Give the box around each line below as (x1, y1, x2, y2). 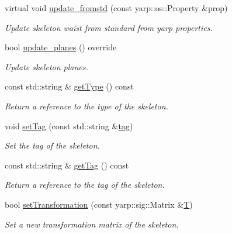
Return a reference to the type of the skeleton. (5, 99, 168, 112)
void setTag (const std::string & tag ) (5, 119, 133, 132)
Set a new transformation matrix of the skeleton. (5, 218, 179, 230)
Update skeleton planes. (5, 60, 88, 73)
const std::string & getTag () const (5, 159, 129, 171)
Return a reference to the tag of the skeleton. (5, 178, 165, 191)
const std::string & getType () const (5, 80, 134, 92)
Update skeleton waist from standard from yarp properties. (5, 21, 213, 33)
